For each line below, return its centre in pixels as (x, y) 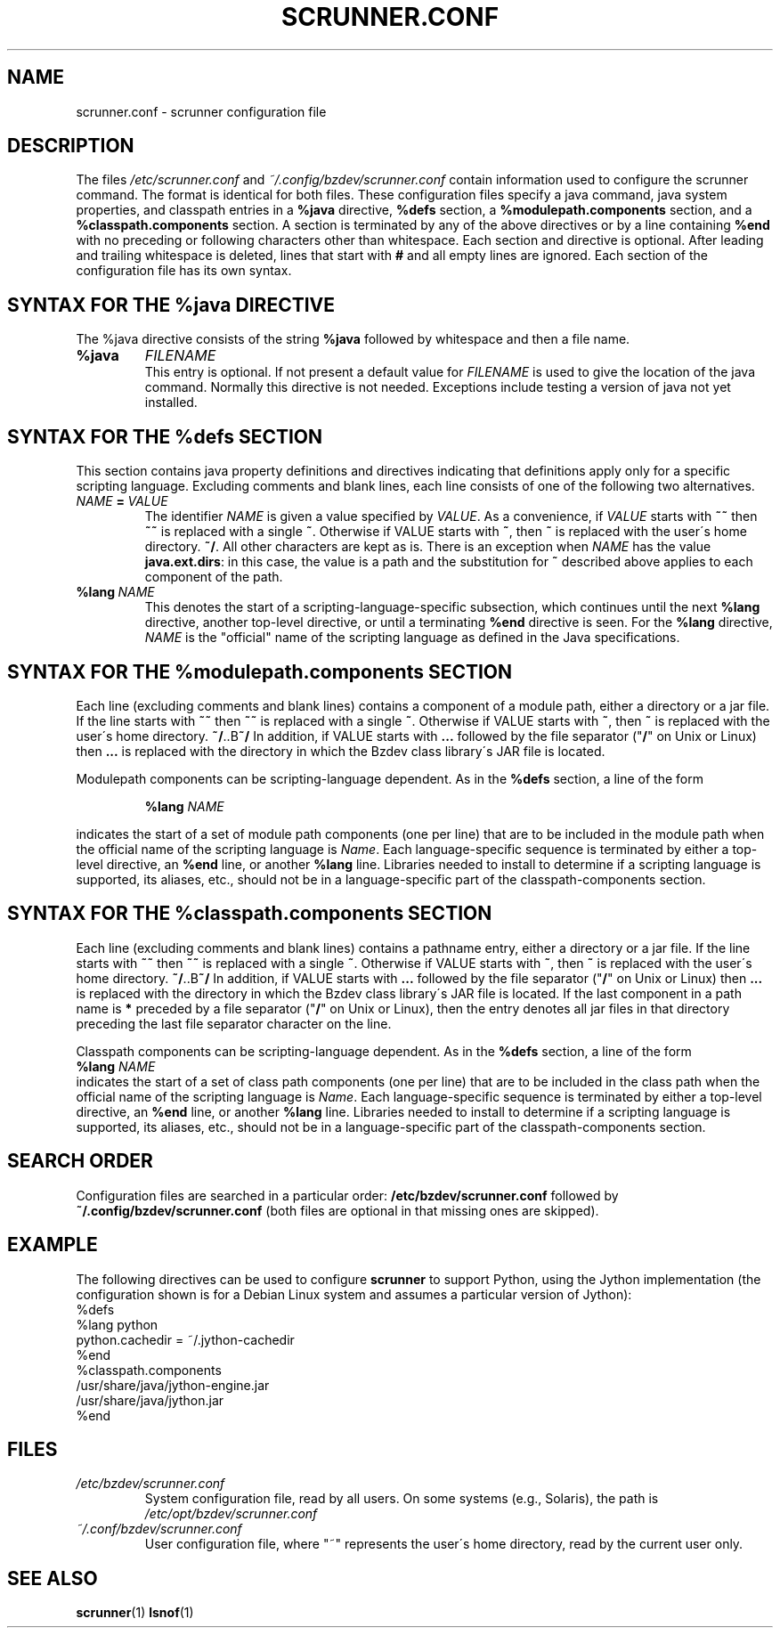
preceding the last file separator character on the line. (234, 1023)
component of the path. (214, 577)
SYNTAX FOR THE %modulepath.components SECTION (260, 671)
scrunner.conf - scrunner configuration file (201, 111)
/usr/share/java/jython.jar (150, 1400)
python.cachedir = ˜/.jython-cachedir (185, 1339)
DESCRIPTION (71, 146)
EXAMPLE (53, 1245)
